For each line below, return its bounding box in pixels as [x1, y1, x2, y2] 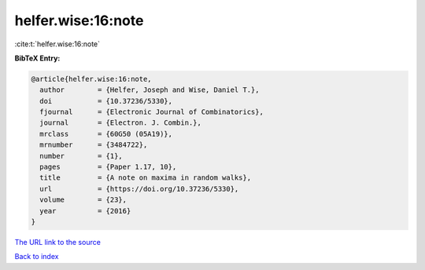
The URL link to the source [14, 237, 102, 246]
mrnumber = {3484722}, [39, 140, 148, 149]
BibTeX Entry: [14, 53, 61, 63]
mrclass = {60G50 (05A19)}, [39, 130, 173, 138]
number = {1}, [39, 151, 124, 160]
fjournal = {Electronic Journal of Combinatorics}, [39, 108, 264, 117]
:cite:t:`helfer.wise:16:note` [14, 39, 101, 49]
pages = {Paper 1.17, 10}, [39, 162, 177, 172]
